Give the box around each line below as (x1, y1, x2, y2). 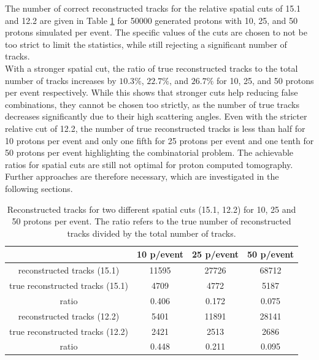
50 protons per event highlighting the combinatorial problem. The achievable (5, 146, 294, 159)
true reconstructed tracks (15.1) (9, 278, 128, 291)
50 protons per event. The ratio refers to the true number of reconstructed (12, 215, 291, 228)
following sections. (5, 182, 73, 194)
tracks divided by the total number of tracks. (67, 226, 236, 239)
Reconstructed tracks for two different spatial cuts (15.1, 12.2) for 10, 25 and (7, 202, 296, 215)
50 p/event (247, 248, 294, 261)
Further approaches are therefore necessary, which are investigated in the (5, 170, 279, 183)
